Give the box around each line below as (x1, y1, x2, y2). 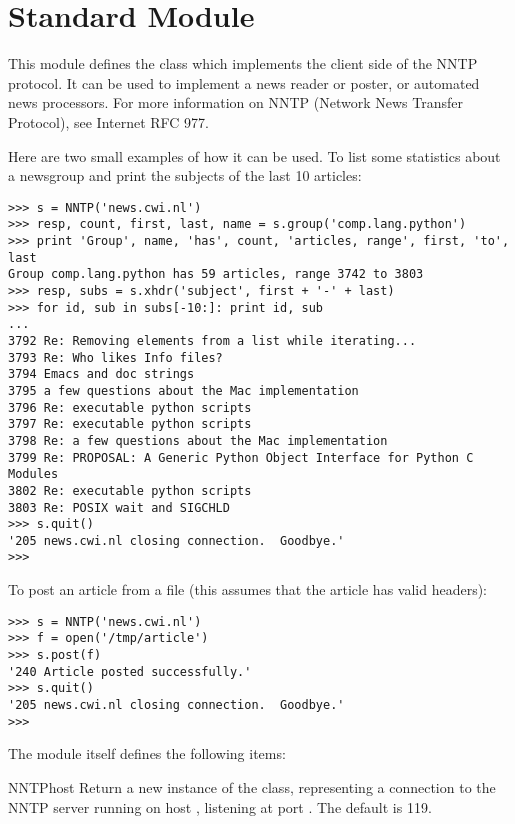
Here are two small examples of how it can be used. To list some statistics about (8, 145, 501, 166)
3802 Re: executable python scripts (8, 483, 252, 498)
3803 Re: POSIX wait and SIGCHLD (8, 500, 230, 515)
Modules (8, 467, 59, 482)
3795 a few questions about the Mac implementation (8, 383, 359, 398)
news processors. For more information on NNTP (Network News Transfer (8, 92, 463, 113)
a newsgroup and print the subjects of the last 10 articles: (8, 165, 362, 186)
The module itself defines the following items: (8, 743, 286, 764)
